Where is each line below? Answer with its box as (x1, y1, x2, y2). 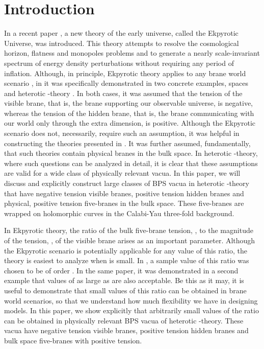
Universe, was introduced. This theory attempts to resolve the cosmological (4, 37, 239, 48)
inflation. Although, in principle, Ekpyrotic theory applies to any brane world (4, 67, 246, 78)
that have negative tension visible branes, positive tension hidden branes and (4, 188, 244, 198)
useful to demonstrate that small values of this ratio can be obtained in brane (4, 285, 247, 295)
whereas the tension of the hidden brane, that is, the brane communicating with (4, 107, 254, 118)
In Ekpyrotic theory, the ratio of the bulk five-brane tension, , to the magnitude (4, 225, 253, 236)
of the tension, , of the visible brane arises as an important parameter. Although (4, 235, 255, 245)
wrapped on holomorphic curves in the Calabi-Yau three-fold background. (4, 207, 234, 218)
